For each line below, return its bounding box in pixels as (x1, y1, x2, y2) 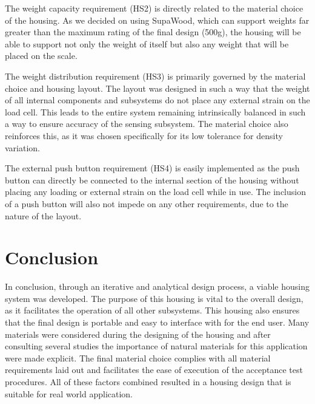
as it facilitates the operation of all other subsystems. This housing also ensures (5, 304, 300, 317)
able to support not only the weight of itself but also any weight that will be (5, 37, 289, 50)
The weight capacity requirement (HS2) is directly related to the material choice (5, 2, 303, 14)
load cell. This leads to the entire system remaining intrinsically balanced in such (5, 105, 306, 118)
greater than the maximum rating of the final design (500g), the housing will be (5, 26, 301, 38)
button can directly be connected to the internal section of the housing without (5, 173, 299, 186)
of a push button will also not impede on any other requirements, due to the (5, 197, 288, 210)
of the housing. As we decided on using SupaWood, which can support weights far (5, 13, 310, 26)
